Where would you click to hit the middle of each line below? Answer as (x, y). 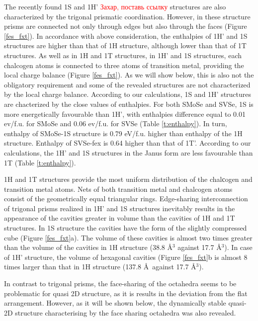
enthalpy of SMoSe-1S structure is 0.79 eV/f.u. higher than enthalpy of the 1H (123, 133)
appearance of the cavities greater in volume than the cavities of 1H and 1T (120, 218)
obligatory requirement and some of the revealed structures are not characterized (127, 84)
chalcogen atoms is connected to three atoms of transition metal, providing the (124, 65)
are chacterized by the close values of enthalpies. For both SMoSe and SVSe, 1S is (129, 104)
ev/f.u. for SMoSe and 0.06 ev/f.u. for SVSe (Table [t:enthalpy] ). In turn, (116, 123)
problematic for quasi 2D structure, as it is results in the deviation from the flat (126, 293)
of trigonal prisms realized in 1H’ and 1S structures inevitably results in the (120, 208)
